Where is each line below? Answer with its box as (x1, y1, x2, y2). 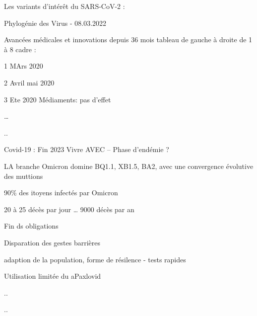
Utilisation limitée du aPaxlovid (4, 271, 101, 281)
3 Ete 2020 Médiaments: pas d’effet (4, 94, 111, 104)
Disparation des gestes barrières (4, 237, 100, 247)
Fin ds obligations (4, 221, 59, 231)
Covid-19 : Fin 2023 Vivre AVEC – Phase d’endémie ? (4, 144, 169, 155)
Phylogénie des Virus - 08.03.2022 (4, 17, 107, 28)
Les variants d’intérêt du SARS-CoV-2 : (4, 1, 125, 11)
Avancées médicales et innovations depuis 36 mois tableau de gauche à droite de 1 (4, 34, 253, 45)
